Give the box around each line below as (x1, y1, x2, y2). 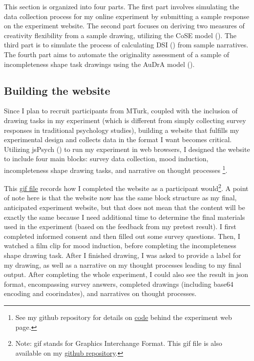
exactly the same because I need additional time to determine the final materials (4, 212, 245, 222)
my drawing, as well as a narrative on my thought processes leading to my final (4, 259, 241, 270)
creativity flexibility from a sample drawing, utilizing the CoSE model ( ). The (4, 30, 237, 40)
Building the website (4, 83, 110, 98)
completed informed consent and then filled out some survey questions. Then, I (4, 231, 240, 241)
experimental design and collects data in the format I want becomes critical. (4, 134, 232, 145)
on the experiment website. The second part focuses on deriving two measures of (4, 21, 245, 31)
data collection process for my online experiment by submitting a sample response (4, 11, 250, 21)
